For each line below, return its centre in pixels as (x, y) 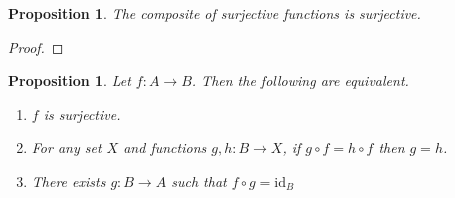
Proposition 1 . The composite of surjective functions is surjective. (214, 13)
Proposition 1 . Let (69, 80)
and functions (165, 147)
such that (199, 180)
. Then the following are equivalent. (300, 80)
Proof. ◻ (36, 46)
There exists (68, 180)
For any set (66, 147)
